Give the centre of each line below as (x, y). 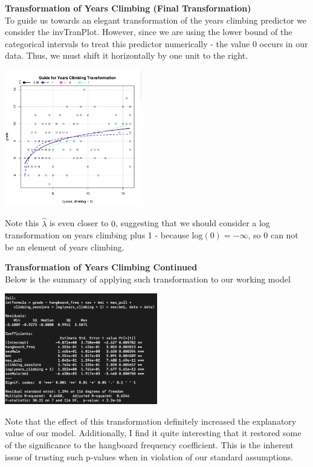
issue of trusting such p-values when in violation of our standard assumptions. (149, 456)
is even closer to (79, 223)
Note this (22, 223)
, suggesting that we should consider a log (193, 223)
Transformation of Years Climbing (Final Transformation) (128, 8)
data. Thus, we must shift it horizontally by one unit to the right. (127, 55)
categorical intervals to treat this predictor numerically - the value (127, 43)
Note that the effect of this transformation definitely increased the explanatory (151, 421)
